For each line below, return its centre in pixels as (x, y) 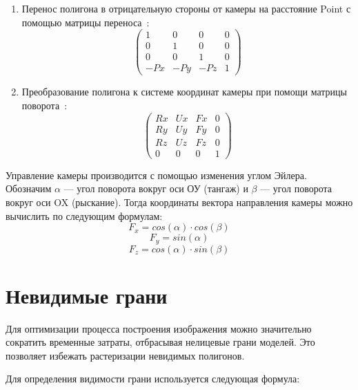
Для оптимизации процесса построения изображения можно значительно (159, 328)
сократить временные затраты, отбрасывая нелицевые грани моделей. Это (160, 342)
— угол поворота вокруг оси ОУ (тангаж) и (156, 188)
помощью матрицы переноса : (86, 22)
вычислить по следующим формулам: (84, 215)
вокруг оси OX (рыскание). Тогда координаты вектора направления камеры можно (179, 202)
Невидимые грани (87, 295)
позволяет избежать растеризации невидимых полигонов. (125, 355)
